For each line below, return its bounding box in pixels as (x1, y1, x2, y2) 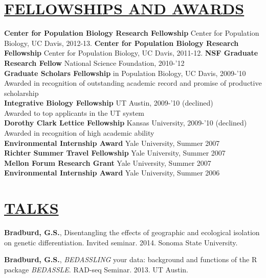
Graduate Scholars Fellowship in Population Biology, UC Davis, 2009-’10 (4, 67, 246, 78)
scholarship (4, 87, 39, 98)
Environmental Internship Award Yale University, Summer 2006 (4, 167, 220, 178)
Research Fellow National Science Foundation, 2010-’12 (4, 57, 185, 68)
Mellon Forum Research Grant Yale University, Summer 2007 (4, 157, 211, 168)
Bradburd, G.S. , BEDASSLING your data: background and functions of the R (4, 254, 257, 265)
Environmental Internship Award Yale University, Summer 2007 (4, 137, 220, 148)
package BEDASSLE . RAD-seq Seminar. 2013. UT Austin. (4, 264, 188, 274)
